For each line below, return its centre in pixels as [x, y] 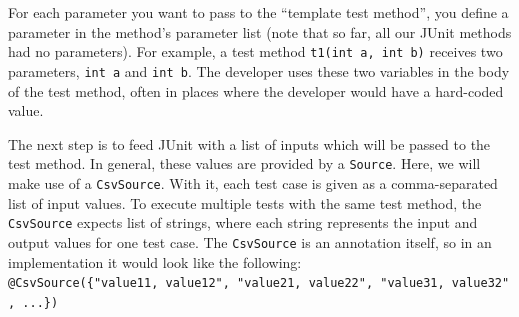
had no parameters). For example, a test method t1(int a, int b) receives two [255, 51]
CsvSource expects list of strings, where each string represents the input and [243, 222]
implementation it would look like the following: [155, 261]
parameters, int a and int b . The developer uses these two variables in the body [259, 70]
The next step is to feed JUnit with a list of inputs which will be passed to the [249, 143]
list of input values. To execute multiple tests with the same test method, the [245, 202]
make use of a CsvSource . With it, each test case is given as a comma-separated [253, 182]
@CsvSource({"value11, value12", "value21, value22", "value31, [226, 283]
